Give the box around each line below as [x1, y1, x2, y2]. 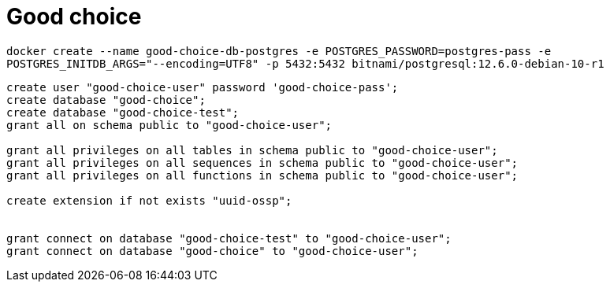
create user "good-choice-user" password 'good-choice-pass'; [6, 80, 399, 94]
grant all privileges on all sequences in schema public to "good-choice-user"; [6, 156, 519, 169]
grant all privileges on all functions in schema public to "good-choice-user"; [6, 168, 519, 182]
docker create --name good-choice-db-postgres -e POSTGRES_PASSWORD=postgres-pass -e [6, 44, 552, 57]
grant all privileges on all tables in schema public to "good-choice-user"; [6, 143, 498, 157]
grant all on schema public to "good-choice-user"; [6, 118, 333, 131]
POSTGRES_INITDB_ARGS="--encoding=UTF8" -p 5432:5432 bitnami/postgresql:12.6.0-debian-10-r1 [6, 57, 604, 70]
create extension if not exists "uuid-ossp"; [6, 194, 292, 207]
